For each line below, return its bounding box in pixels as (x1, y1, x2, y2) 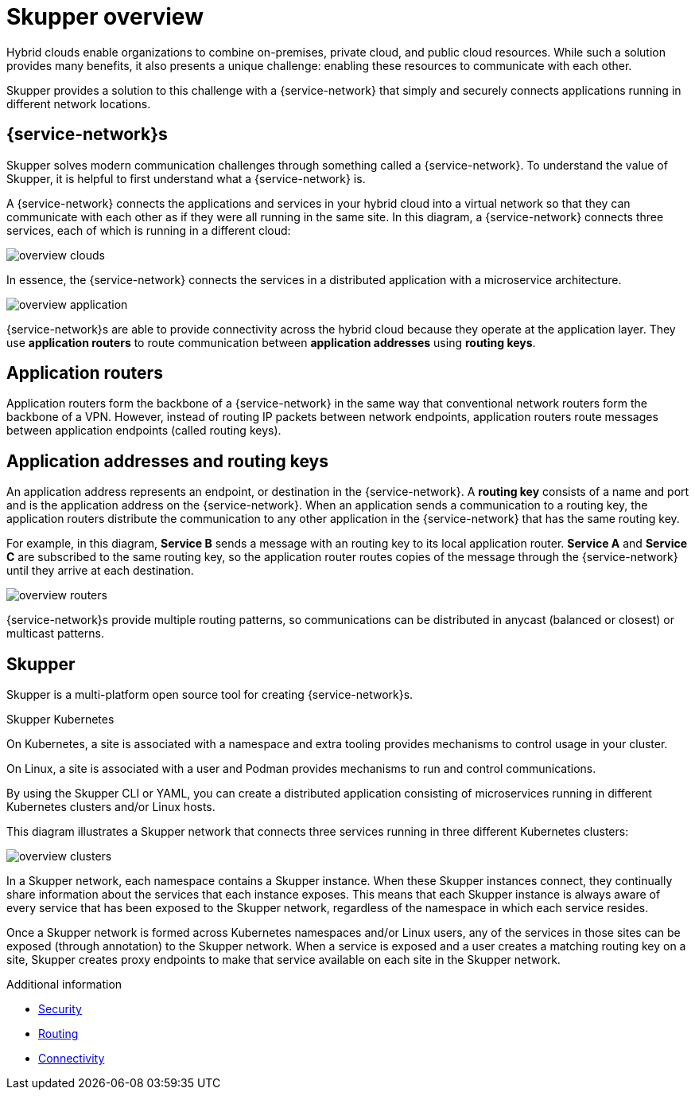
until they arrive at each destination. (6, 564, 194, 578)
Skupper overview (6, 3, 204, 30)
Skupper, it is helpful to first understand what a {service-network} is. (6, 171, 366, 185)
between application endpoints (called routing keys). (6, 423, 281, 438)
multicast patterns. (6, 626, 104, 641)
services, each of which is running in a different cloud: (6, 223, 291, 237)
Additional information (6, 977, 122, 992)
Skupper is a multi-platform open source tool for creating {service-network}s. (6, 688, 414, 702)
